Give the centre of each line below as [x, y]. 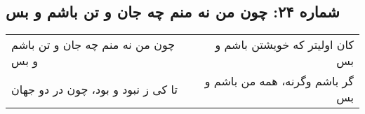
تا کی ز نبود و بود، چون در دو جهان [94, 89]
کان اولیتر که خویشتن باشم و [284, 45]
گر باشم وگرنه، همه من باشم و [279, 81]
